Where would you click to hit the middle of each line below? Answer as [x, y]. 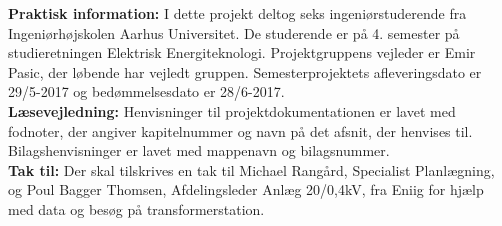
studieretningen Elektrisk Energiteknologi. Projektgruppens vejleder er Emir [242, 52]
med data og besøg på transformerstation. [136, 208]
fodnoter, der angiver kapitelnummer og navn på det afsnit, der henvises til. [240, 130]
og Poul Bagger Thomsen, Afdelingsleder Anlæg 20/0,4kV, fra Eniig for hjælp [246, 189]
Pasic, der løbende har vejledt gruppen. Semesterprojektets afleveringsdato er [245, 71]
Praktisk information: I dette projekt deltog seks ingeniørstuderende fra [237, 13]
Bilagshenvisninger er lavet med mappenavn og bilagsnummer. [199, 150]
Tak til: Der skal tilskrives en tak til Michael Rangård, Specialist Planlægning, [251, 169]
